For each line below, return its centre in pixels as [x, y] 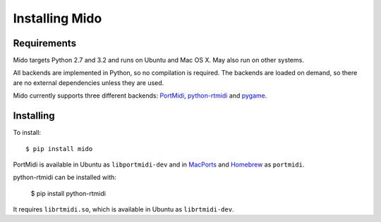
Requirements [45, 43]
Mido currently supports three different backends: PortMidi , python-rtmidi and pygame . [140, 96]
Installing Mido [58, 18]
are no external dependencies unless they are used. [89, 83]
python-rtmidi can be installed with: [65, 177]
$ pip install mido [59, 149]
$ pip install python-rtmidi [68, 193]
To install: [27, 133]
